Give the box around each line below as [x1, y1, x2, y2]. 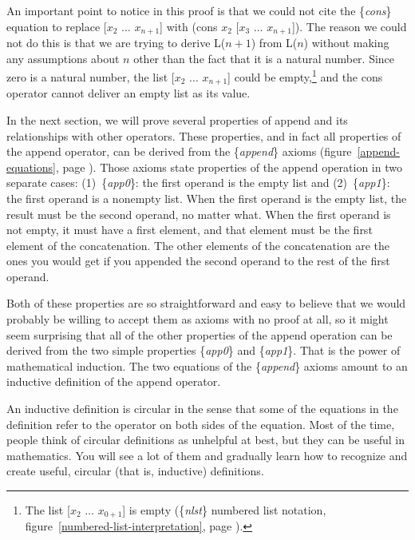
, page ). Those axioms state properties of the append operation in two [55, 158, 402, 175]
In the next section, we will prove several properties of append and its [6, 111, 348, 128]
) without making [303, 34, 389, 51]
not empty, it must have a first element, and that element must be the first [6, 221, 373, 238]
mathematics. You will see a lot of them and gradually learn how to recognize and [6, 447, 408, 463]
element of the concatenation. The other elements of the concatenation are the [6, 236, 389, 253]
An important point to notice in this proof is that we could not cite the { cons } [6, 2, 392, 18]
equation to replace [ [6, 18, 107, 34]
